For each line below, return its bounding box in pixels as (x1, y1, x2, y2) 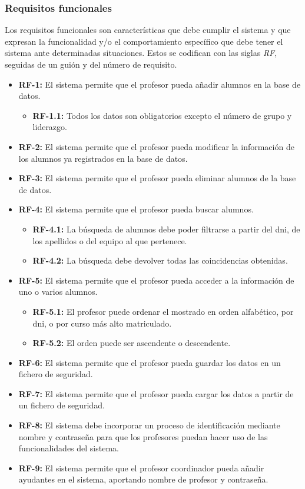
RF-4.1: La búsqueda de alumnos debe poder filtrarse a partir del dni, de (32, 222, 300, 235)
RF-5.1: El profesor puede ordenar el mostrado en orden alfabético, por (32, 305, 294, 317)
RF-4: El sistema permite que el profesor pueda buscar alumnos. (18, 203, 254, 215)
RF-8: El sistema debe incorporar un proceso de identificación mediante (18, 419, 280, 431)
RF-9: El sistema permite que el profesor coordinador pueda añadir (18, 461, 264, 474)
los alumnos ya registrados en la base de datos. (18, 152, 188, 164)
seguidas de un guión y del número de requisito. (5, 58, 177, 70)
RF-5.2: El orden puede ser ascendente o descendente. (32, 337, 231, 349)
